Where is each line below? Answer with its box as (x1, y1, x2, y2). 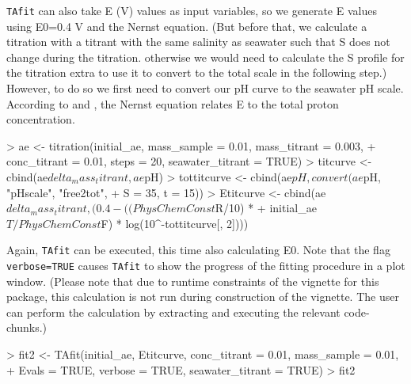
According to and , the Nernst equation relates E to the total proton (6, 95, 339, 112)
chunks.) (6, 319, 48, 336)
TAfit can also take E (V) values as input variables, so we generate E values (6, 2, 377, 18)
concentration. (6, 111, 75, 127)
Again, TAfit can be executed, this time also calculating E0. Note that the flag (6, 241, 390, 258)
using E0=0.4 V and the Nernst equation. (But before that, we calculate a (6, 17, 367, 34)
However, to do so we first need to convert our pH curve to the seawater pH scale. (6, 80, 404, 97)
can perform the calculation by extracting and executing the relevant (6, 303, 341, 320)
